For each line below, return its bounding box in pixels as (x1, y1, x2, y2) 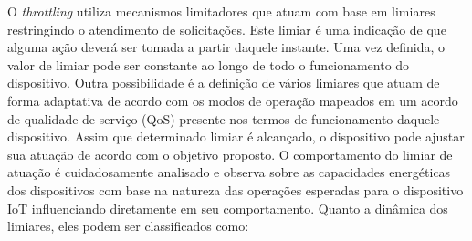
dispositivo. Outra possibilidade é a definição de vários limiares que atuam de (7, 73, 440, 92)
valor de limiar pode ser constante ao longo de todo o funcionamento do (7, 55, 410, 74)
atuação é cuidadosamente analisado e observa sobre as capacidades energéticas (7, 162, 451, 182)
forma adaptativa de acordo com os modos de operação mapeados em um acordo (7, 90, 458, 110)
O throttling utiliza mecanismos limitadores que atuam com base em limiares (7, 2, 435, 20)
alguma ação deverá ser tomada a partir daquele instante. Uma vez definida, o (7, 37, 446, 57)
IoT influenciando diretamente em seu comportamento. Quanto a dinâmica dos (7, 198, 448, 217)
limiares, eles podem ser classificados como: (7, 216, 249, 236)
